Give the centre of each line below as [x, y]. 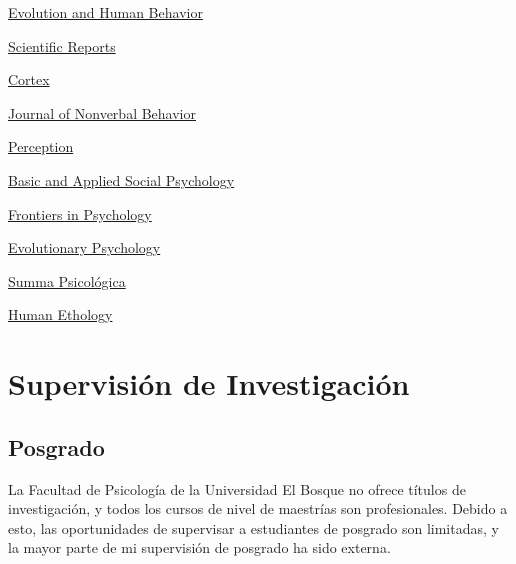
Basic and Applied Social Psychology [121, 179]
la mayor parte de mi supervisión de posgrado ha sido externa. [199, 547]
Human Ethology [60, 314]
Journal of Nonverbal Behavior [102, 112]
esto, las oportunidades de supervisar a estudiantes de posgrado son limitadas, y [253, 527]
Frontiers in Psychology [80, 213]
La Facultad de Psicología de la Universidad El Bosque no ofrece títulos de [237, 488]
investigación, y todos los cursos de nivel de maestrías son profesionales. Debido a [258, 508]
